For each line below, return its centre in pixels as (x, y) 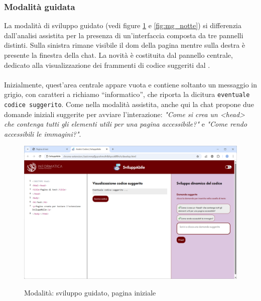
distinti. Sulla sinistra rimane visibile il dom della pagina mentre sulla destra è (125, 45)
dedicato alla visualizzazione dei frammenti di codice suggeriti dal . (107, 65)
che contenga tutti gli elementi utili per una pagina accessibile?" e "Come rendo (126, 124)
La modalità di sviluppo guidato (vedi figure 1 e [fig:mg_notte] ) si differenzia (123, 25)
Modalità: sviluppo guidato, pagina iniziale (90, 293)
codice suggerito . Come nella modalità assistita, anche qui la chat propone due (129, 104)
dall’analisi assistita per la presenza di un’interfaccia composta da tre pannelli (124, 35)
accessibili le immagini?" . (43, 133)
